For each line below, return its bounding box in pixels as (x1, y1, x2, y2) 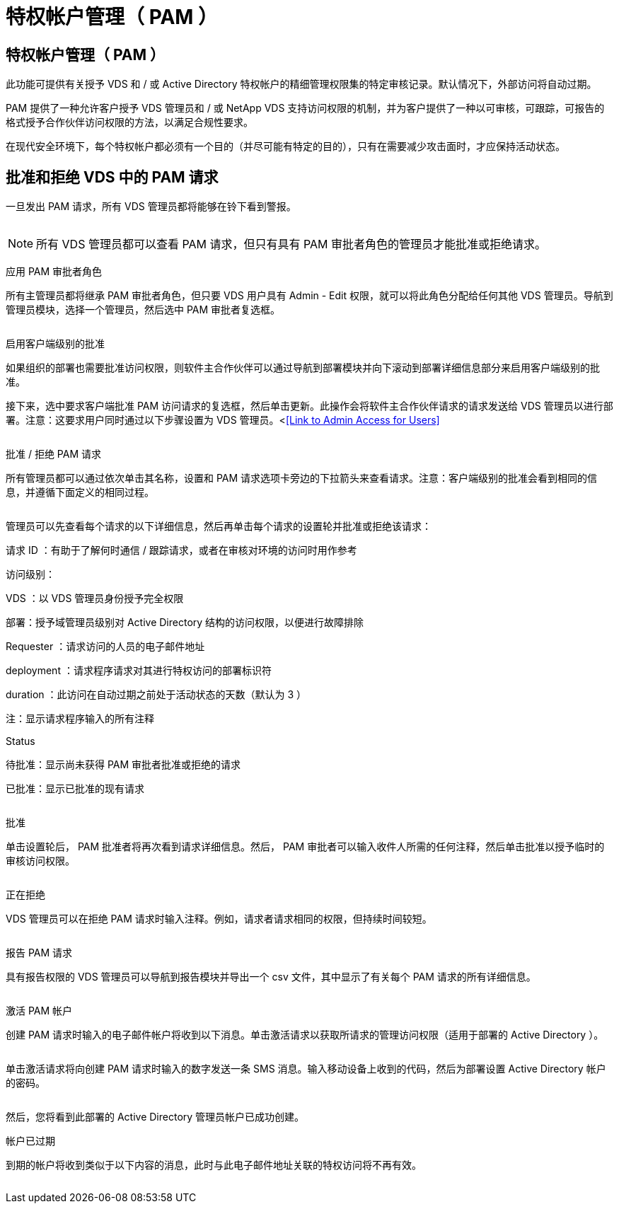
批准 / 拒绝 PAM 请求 (6, 448, 102, 461)
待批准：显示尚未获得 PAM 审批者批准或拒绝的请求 (6, 758, 241, 771)
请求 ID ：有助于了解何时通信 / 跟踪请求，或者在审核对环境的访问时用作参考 (6, 544, 357, 557)
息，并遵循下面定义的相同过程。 (6, 486, 154, 499)
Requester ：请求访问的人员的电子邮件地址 (6, 640, 205, 653)
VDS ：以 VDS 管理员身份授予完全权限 (6, 592, 184, 605)
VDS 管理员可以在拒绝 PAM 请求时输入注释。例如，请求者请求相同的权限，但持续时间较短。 (6, 913, 432, 925)
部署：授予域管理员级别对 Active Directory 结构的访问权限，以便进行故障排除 (6, 616, 364, 629)
